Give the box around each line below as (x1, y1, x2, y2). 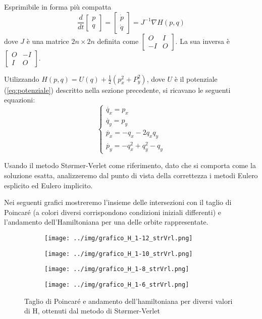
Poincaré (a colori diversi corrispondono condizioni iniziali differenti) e (4, 206, 221, 217)
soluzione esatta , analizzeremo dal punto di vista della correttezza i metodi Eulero (4, 170, 258, 180)
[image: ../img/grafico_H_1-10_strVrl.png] (44, 250, 193, 257)
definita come (97, 35, 139, 46)
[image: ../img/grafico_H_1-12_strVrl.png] (44, 234, 193, 242)
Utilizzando (4, 73, 39, 84)
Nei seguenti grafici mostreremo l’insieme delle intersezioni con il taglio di (4, 197, 232, 207)
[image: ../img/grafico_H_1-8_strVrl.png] (44, 265, 189, 273)
